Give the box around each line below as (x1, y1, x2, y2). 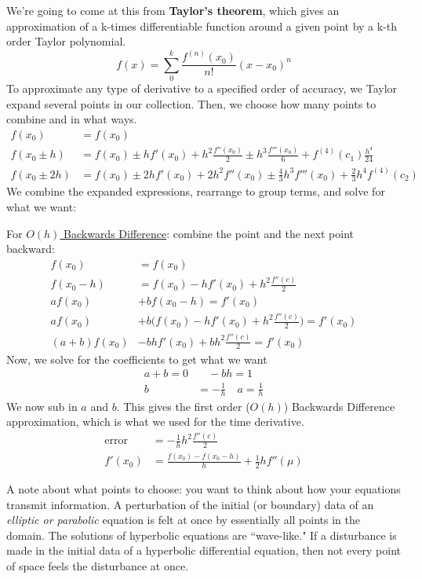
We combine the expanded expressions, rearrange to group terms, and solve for (6, 183, 385, 200)
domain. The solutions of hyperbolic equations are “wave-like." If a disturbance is (6, 526, 397, 543)
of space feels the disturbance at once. (6, 558, 189, 574)
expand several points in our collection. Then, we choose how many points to (6, 95, 377, 112)
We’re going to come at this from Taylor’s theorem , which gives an (6, 2, 340, 18)
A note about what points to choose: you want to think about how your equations (6, 481, 401, 497)
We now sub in (6, 398, 78, 414)
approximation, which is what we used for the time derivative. (6, 413, 304, 430)
